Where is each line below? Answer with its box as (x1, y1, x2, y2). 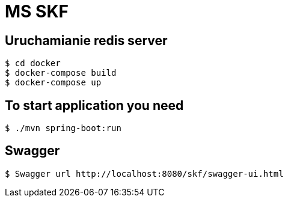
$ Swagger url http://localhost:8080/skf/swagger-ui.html (5, 168, 284, 179)
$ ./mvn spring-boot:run (5, 123, 121, 133)
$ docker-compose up (5, 78, 102, 88)
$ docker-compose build (5, 68, 117, 78)
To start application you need (5, 97, 184, 113)
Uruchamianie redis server (5, 32, 168, 48)
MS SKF (5, 1, 69, 22)
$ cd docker (5, 58, 61, 69)
